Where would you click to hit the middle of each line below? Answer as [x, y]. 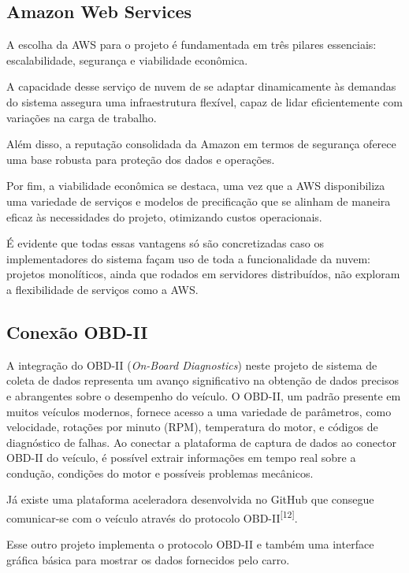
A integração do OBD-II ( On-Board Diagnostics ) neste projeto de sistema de [192, 365]
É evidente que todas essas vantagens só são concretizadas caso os [165, 243]
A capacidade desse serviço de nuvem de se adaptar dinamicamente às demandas [201, 86]
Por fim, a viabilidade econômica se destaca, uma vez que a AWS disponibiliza [196, 186]
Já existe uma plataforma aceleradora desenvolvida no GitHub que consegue [190, 499]
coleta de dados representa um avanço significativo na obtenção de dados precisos [203, 380]
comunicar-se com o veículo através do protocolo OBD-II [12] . [152, 517]
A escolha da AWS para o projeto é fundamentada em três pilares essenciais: [191, 45]
